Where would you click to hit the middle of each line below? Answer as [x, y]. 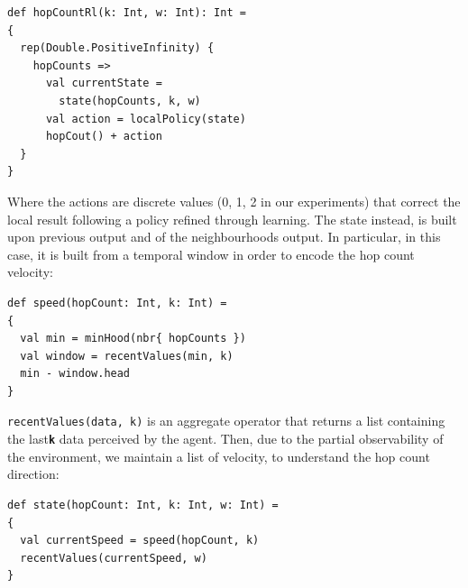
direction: [33, 474]
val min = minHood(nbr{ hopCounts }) [133, 339]
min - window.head [75, 374]
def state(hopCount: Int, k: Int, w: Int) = [143, 505]
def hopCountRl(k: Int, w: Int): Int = [127, 13]
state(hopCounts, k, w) [130, 101]
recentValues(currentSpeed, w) [114, 558]
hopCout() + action [104, 137]
